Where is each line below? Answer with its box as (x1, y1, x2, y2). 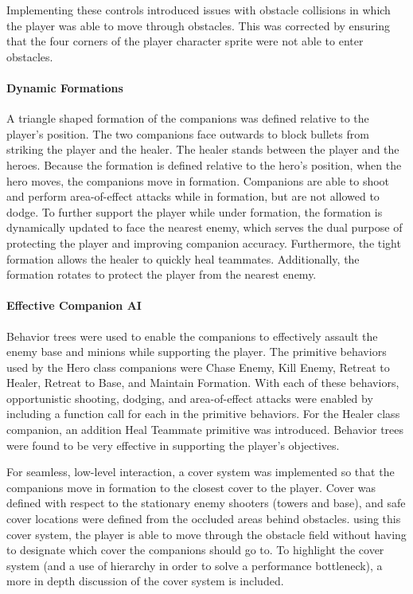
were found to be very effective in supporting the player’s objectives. (6, 436, 340, 453)
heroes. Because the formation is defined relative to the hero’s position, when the (6, 156, 402, 173)
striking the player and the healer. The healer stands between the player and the (6, 141, 399, 158)
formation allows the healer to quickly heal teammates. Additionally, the (6, 250, 360, 267)
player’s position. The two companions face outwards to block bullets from (6, 125, 369, 142)
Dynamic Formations (6, 79, 123, 96)
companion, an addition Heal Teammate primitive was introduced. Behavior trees (6, 421, 404, 438)
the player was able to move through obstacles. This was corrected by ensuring (6, 17, 391, 33)
